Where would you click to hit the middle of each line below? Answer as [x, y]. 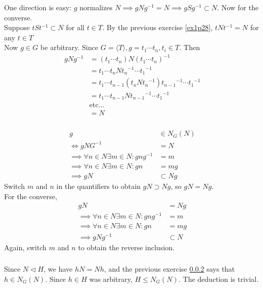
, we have [58, 269]
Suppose [17, 27]
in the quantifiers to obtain [98, 186]
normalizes [96, 7]
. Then [190, 47]
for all [75, 27]
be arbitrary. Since [69, 47]
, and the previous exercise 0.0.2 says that [169, 269]
